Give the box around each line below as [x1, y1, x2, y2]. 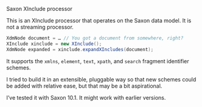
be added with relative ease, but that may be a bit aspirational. [6, 82, 162, 89]
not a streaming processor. [6, 24, 74, 30]
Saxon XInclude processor [6, 5, 73, 12]
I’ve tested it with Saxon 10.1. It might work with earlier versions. [6, 94, 166, 101]
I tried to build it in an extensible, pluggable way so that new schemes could [6, 75, 197, 83]
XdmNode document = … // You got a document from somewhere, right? [6, 35, 184, 41]
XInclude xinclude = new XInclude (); [6, 41, 102, 47]
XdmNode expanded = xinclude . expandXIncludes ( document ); [6, 46, 154, 52]
